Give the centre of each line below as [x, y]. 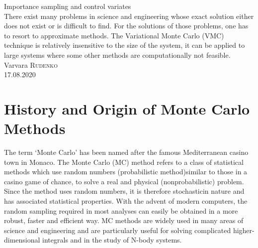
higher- [244, 230]
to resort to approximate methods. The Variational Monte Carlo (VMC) [114, 35]
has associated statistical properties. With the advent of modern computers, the [126, 201]
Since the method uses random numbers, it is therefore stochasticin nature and [124, 191]
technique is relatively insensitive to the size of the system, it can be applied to [125, 45]
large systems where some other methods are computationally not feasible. [117, 55]
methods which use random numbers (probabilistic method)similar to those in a [126, 172]
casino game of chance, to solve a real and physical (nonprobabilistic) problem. [124, 181]
